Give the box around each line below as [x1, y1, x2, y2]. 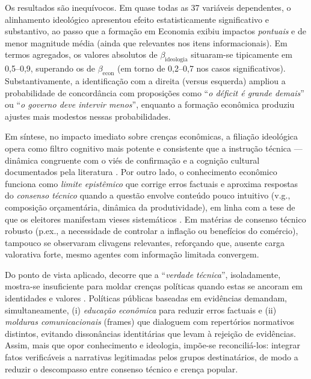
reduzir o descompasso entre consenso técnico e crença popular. [5, 362, 238, 375]
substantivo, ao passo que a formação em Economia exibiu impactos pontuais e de [5, 25, 306, 37]
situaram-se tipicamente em [191, 48, 292, 61]
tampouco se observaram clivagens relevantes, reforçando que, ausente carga [5, 236, 285, 248]
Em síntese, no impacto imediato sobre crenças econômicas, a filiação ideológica [5, 130, 298, 143]
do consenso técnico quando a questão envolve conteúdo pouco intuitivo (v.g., [5, 189, 291, 202]
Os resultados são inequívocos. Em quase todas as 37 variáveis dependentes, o [5, 1, 291, 13]
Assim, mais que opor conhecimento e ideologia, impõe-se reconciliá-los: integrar [5, 339, 300, 351]
